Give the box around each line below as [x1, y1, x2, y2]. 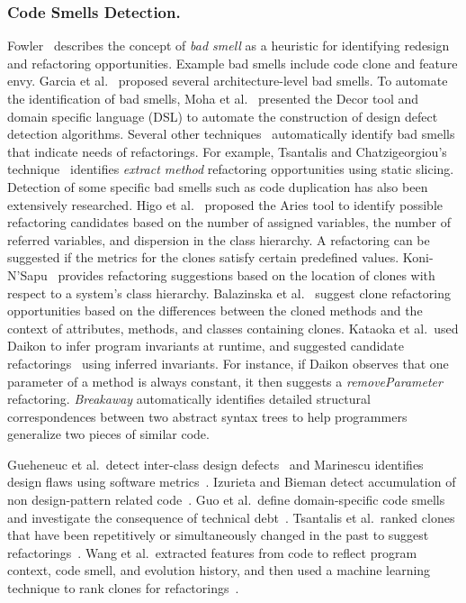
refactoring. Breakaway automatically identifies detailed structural [7, 389, 371, 408]
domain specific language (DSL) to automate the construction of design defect [7, 106, 438, 125]
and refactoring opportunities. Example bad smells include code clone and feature [7, 53, 458, 72]
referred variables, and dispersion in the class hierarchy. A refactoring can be [7, 230, 430, 249]
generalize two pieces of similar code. [7, 425, 210, 443]
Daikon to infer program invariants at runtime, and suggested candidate [7, 336, 404, 355]
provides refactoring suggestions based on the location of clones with [58, 265, 435, 284]
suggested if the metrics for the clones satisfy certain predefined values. [7, 248, 399, 267]
